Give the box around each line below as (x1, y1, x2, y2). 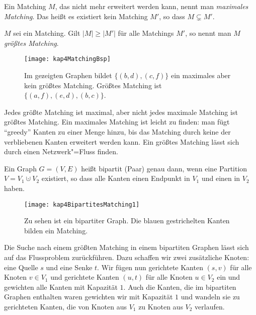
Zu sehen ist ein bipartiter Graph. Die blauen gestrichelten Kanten (24, 215, 230, 226)
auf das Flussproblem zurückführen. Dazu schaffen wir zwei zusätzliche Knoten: (4, 252, 249, 262)
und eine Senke (46, 262, 93, 272)
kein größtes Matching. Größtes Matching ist (24, 80, 162, 90)
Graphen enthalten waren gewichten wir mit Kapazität (4, 291, 173, 302)
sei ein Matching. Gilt (13, 28, 80, 38)
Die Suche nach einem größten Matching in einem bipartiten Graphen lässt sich (4, 242, 249, 253)
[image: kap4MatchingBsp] (24, 55, 111, 63)
